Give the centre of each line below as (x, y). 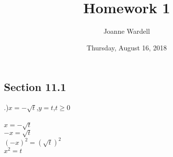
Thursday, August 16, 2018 (127, 47)
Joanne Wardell (127, 31)
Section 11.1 (35, 87)
